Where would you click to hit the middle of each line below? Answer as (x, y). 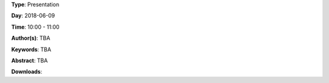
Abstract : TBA (30, 60)
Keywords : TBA (31, 49)
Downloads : (27, 72)
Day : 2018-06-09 (33, 16)
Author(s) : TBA (31, 38)
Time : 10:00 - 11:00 (35, 27)
